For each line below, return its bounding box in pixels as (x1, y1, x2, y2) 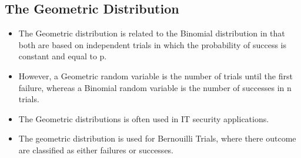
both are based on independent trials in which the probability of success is (18, 38, 287, 51)
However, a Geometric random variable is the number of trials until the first (18, 69, 293, 82)
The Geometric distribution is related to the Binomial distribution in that (18, 27, 285, 39)
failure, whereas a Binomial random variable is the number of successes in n (18, 81, 292, 93)
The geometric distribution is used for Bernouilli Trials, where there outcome (18, 132, 296, 144)
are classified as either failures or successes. (18, 143, 174, 156)
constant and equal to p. (18, 50, 107, 62)
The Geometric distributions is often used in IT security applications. (18, 112, 269, 125)
